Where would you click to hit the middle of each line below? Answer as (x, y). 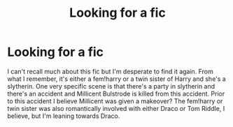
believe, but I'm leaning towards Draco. (64, 116)
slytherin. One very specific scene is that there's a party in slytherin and (111, 86)
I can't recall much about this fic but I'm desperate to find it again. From (110, 71)
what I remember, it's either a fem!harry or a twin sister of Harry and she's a (116, 79)
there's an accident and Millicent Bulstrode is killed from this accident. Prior (116, 94)
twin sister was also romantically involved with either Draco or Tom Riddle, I (116, 108)
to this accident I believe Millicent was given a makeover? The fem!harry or (115, 101)
